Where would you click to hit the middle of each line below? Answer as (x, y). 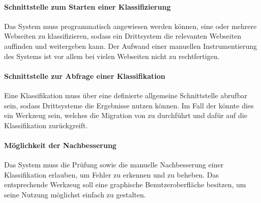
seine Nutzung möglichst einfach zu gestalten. (75, 194)
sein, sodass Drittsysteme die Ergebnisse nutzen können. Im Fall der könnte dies (129, 105)
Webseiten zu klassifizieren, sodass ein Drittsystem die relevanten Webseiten (123, 36)
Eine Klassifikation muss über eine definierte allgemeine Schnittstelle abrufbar (126, 95)
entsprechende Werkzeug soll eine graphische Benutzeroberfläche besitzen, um (125, 184)
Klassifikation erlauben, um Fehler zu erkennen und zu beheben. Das (111, 174)
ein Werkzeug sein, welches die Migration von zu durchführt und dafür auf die (126, 115)
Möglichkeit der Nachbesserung (60, 145)
